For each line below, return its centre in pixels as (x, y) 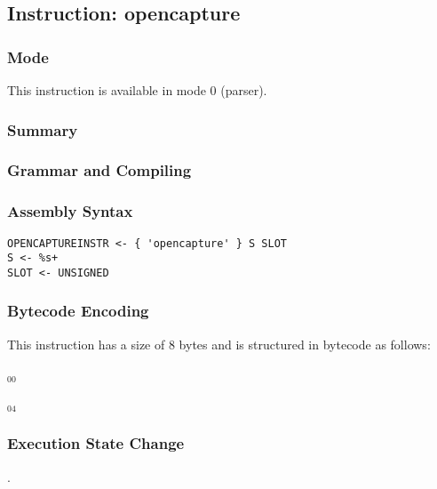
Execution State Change (96, 443)
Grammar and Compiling (99, 170)
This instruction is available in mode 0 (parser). (137, 90)
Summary (43, 129)
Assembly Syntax (70, 211)
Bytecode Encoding (78, 311)
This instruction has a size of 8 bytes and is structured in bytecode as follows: (219, 344)
